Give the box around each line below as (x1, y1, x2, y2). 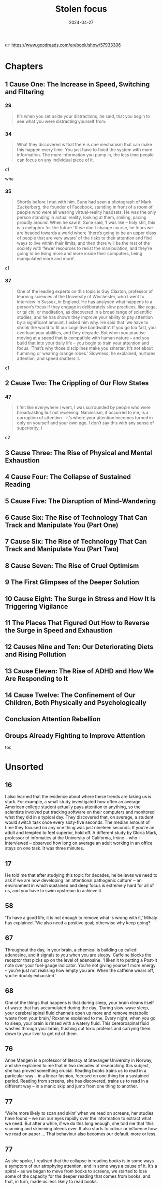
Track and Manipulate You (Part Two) (5, 545, 119, 553)
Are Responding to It (5, 674, 68, 683)
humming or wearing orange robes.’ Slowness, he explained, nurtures (16, 350, 156, 356)
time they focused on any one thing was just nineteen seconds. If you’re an (5, 825, 155, 831)
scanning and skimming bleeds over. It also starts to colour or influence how (5, 1126, 157, 1132)
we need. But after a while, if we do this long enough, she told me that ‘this (5, 1121, 154, 1126)
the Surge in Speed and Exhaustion (5, 626, 113, 634)
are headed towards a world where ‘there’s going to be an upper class (16, 230, 157, 236)
